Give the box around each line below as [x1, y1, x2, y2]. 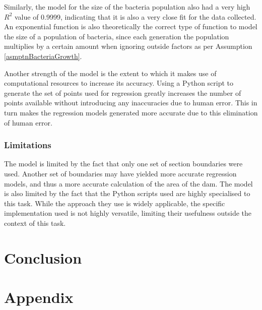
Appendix [4, 287, 74, 307]
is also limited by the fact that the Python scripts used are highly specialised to [4, 188, 250, 199]
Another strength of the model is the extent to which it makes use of [4, 68, 217, 78]
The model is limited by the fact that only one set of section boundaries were [4, 158, 243, 169]
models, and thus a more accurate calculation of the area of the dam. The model [4, 178, 253, 189]
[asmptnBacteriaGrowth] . [4, 50, 82, 61]
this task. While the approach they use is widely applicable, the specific [4, 198, 225, 208]
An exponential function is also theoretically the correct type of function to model [4, 21, 257, 32]
